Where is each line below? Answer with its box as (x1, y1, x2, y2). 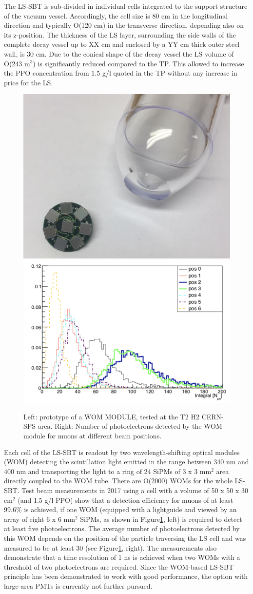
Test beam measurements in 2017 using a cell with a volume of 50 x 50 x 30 (21, 485, 248, 495)
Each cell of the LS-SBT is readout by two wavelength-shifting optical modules (4, 447, 240, 457)
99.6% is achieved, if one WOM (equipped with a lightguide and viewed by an (4, 504, 237, 515)
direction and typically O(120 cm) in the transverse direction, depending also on (4, 20, 244, 30)
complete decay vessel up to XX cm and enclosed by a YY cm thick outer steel (4, 39, 240, 49)
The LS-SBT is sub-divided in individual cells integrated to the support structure (4, 1, 248, 11)
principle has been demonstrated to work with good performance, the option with (4, 571, 248, 581)
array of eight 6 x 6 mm (4, 514, 75, 524)
